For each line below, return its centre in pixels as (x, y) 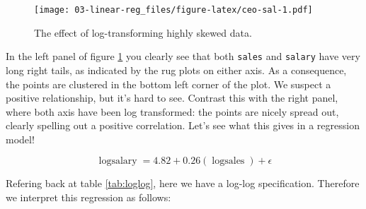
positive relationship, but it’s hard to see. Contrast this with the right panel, (172, 98)
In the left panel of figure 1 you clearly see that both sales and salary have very (183, 56)
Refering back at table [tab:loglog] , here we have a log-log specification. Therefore (183, 183)
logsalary (118, 161)
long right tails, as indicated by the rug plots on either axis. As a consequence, (176, 70)
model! (20, 139)
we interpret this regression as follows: (88, 197)
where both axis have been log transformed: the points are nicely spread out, (172, 111)
